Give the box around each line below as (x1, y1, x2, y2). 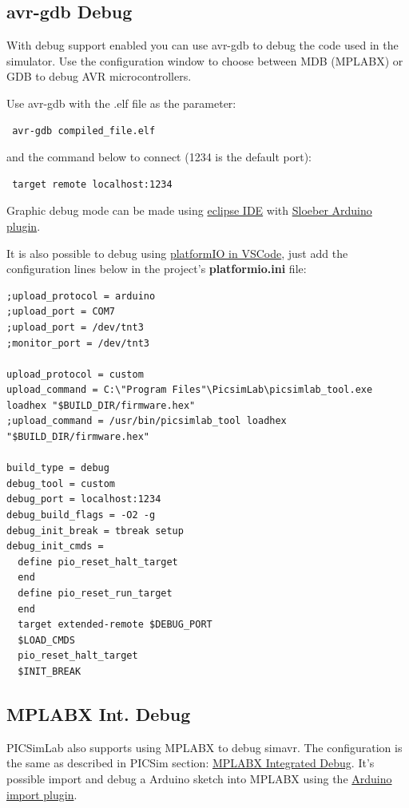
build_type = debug (6, 462, 109, 474)
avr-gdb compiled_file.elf (12, 125, 156, 137)
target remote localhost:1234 (12, 178, 173, 190)
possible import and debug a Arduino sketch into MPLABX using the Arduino (6, 770, 392, 786)
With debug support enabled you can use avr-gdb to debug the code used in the (6, 37, 399, 53)
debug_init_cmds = (6, 541, 104, 553)
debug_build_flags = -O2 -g (6, 509, 156, 521)
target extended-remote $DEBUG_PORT (18, 619, 212, 631)
